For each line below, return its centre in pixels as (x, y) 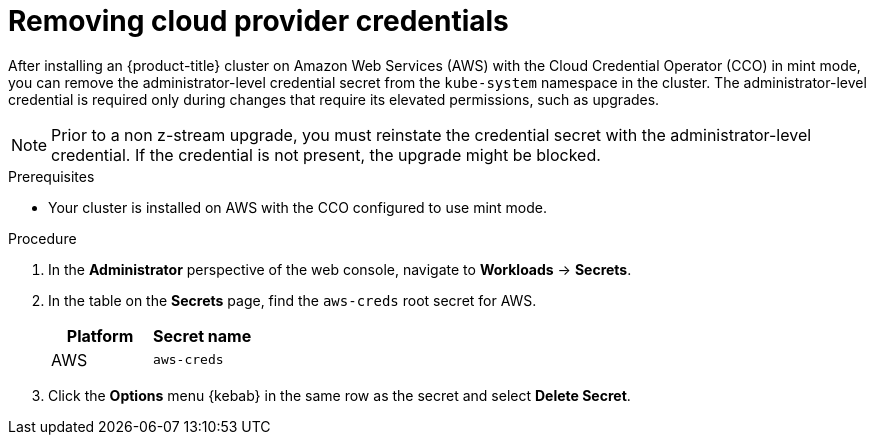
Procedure (42, 238)
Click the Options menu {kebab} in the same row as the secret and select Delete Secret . (339, 395)
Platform (100, 335)
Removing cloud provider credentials (258, 21)
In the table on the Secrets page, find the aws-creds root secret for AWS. (292, 300)
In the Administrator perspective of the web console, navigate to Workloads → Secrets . (340, 269)
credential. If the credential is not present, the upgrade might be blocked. (326, 154)
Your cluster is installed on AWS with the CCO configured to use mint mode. (298, 207)
